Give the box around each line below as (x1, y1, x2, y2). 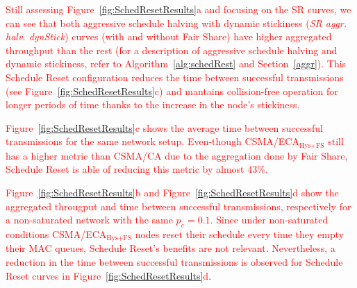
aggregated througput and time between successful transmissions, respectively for (6, 198, 351, 213)
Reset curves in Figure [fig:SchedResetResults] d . (6, 268, 212, 282)
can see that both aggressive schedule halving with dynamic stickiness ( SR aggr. (6, 15, 347, 30)
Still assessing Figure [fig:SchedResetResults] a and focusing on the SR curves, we (6, 2, 351, 16)
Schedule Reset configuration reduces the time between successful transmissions (6, 69, 344, 84)
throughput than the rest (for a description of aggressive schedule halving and (6, 42, 338, 57)
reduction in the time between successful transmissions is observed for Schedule (6, 255, 343, 269)
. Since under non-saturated (210, 212, 329, 227)
